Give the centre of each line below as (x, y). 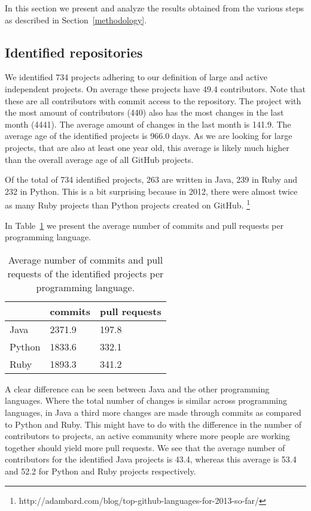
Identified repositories (74, 52)
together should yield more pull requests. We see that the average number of (145, 447)
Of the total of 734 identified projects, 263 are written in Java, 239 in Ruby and (151, 179)
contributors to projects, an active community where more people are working (147, 436)
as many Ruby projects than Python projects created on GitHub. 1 (127, 204)
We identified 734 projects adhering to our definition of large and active (136, 77)
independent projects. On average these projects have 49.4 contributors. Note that (155, 88)
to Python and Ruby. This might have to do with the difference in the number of (153, 424)
